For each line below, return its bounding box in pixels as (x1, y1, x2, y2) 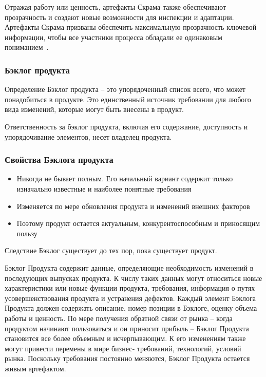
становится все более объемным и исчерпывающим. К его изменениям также (5, 333, 246, 344)
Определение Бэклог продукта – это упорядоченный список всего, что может (5, 84, 245, 95)
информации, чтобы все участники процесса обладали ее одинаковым (5, 31, 222, 42)
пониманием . (5, 42, 49, 52)
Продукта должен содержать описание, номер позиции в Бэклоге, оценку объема (5, 303, 257, 313)
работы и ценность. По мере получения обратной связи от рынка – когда (5, 312, 233, 323)
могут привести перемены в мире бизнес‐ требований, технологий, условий (5, 343, 241, 353)
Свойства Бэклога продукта (5, 153, 113, 166)
